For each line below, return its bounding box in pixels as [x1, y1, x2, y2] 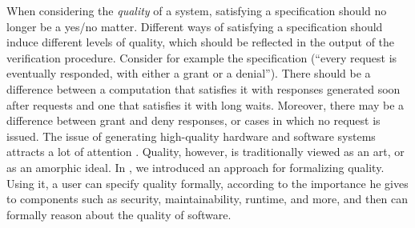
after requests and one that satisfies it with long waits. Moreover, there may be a [6, 96, 405, 113]
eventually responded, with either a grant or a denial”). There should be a [6, 65, 371, 82]
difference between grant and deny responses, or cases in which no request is [6, 112, 381, 129]
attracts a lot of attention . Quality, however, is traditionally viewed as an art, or [6, 143, 405, 160]
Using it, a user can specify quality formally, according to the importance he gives [6, 174, 409, 191]
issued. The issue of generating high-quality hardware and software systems [6, 127, 376, 144]
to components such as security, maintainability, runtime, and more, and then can [6, 190, 408, 207]
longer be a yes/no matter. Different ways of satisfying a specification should [6, 18, 383, 34]
